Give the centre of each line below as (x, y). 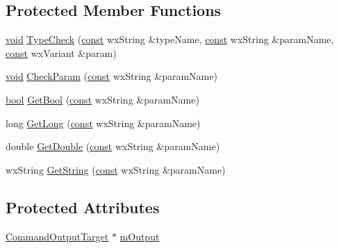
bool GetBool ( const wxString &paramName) (102, 99)
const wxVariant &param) (61, 52)
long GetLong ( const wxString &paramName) (103, 123)
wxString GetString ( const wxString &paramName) (116, 169)
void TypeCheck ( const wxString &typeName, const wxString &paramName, (170, 39)
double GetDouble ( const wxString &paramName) (113, 146)
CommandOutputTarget (57, 236)
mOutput (140, 236)
